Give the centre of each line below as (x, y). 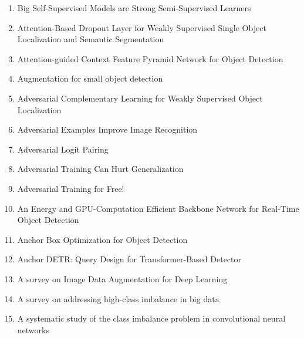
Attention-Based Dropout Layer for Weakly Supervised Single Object (142, 27)
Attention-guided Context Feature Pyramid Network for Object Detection (150, 58)
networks (33, 329)
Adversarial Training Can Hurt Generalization (100, 169)
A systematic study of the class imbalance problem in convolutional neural (151, 318)
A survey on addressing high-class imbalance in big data (118, 298)
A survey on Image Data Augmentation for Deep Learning (122, 278)
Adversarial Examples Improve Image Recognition (107, 129)
